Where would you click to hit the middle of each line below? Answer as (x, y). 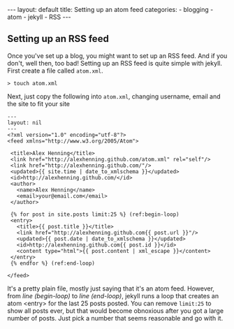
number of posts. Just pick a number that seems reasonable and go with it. (115, 318)
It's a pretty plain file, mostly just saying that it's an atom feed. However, (111, 288)
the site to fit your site (39, 103)
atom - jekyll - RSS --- (39, 17)
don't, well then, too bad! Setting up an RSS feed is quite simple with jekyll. (115, 63)
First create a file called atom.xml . (55, 71)
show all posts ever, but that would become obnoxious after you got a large (116, 310)
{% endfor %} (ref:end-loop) (53, 263)
